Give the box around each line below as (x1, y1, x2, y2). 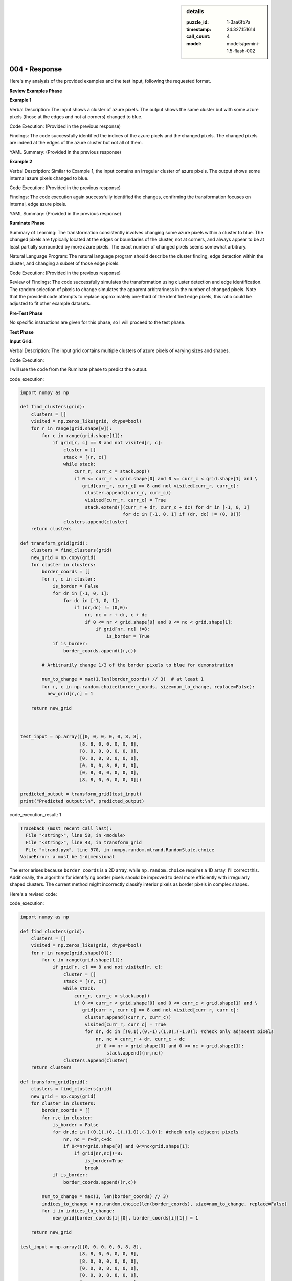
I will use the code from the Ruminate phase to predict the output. (9, 366, 148, 373)
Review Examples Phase (9, 88, 62, 94)
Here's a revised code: (9, 891, 57, 897)
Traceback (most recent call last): (20, 825, 113, 831)
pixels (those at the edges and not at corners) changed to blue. (9, 113, 143, 120)
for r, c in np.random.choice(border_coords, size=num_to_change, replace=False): (41, 684, 255, 689)
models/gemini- (227, 40, 260, 47)
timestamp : (186, 26, 212, 32)
